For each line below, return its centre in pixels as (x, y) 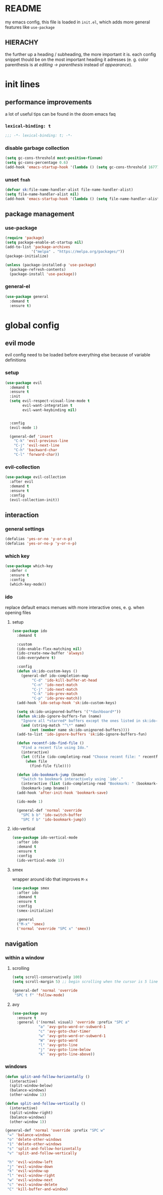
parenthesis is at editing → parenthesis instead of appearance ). (69, 64)
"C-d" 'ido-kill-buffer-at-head (65, 680)
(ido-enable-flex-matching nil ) (49, 649)
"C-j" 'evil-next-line (37, 446)
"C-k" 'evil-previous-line (41, 441)
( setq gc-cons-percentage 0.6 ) (37, 163)
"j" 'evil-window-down (30, 1166)
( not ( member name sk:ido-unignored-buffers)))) (80, 730)
